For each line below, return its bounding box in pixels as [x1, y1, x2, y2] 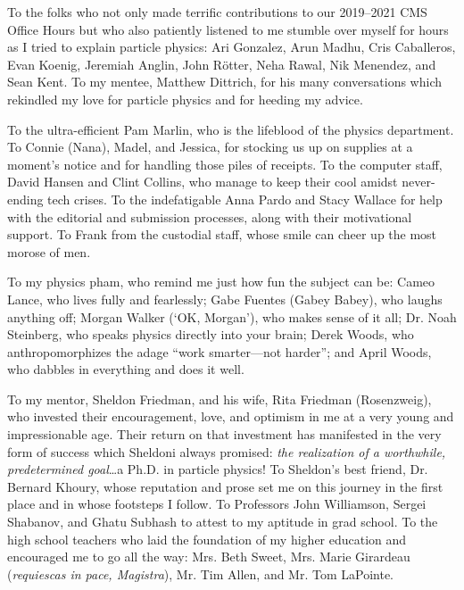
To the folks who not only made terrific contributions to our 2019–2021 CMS [7, 3, 427, 21]
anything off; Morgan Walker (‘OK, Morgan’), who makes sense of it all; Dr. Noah [7, 307, 457, 326]
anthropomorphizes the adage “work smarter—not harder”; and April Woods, [7, 342, 432, 361]
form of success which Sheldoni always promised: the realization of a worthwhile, [7, 442, 446, 461]
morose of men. [7, 242, 91, 261]
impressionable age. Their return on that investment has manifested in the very [7, 425, 442, 444]
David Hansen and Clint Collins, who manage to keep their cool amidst [7, 172, 398, 191]
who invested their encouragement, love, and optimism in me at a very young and [7, 407, 454, 426]
